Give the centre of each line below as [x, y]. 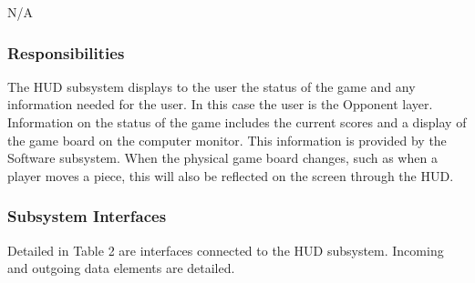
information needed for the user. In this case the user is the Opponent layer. [220, 104]
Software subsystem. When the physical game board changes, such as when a [222, 158]
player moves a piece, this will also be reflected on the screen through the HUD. [231, 175]
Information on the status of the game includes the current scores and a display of [237, 122]
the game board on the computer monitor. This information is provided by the [227, 140]
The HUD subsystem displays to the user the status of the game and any [212, 86]
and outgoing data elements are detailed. [121, 268]
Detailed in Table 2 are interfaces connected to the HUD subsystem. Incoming [226, 250]
